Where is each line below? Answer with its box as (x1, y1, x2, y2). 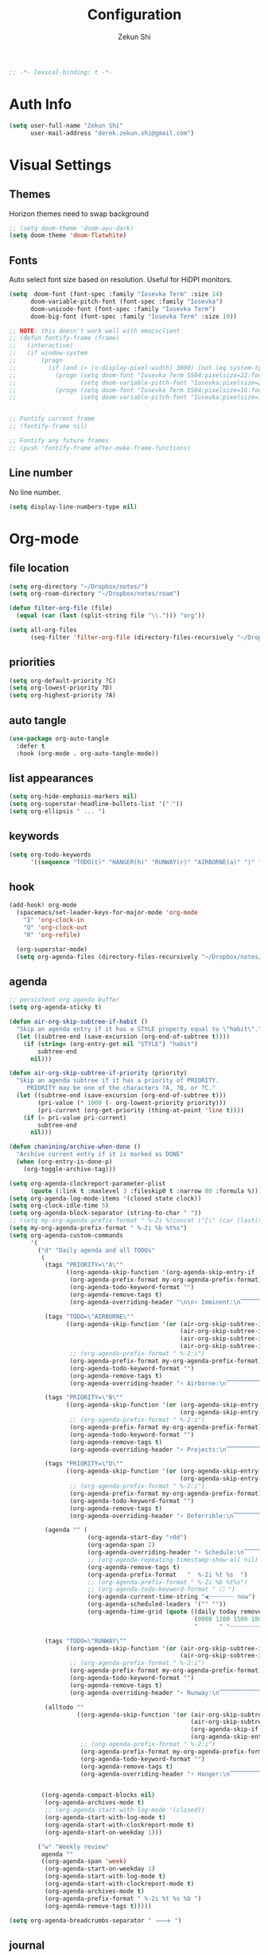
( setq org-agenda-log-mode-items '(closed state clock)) (9, 1194, 202, 1202)
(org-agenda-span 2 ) (87, 1541, 156, 1549)
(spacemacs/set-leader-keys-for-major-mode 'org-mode (16, 909, 198, 917)
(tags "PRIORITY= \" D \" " (44, 1460, 124, 1468)
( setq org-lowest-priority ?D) (9, 684, 113, 692)
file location (9, 561, 70, 575)
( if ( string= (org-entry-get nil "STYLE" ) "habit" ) (23, 1040, 198, 1048)
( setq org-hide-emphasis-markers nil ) (9, 793, 138, 800)
